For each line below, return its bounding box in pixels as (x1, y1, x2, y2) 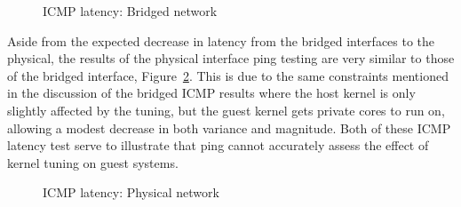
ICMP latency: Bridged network (43, 2, 218, 20)
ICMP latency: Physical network (43, 183, 219, 202)
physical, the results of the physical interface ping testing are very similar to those (7, 49, 455, 68)
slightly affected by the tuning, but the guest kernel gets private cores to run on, (7, 100, 445, 119)
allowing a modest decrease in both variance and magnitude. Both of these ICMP (7, 118, 451, 137)
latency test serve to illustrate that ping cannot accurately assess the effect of (7, 136, 429, 155)
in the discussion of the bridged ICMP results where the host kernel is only (7, 84, 416, 102)
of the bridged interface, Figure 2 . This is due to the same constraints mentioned (7, 66, 449, 84)
